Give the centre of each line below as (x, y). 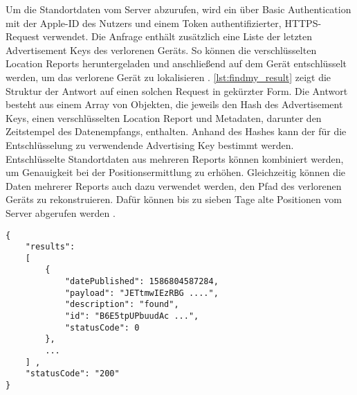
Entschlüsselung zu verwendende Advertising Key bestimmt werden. (150, 144)
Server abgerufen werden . (61, 212)
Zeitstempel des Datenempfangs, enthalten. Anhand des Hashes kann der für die (176, 131)
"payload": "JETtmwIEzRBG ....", (141, 293)
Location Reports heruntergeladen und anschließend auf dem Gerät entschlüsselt (176, 63)
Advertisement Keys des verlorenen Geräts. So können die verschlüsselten (161, 50)
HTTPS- (303, 23)
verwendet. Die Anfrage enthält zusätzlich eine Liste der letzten (177, 36)
